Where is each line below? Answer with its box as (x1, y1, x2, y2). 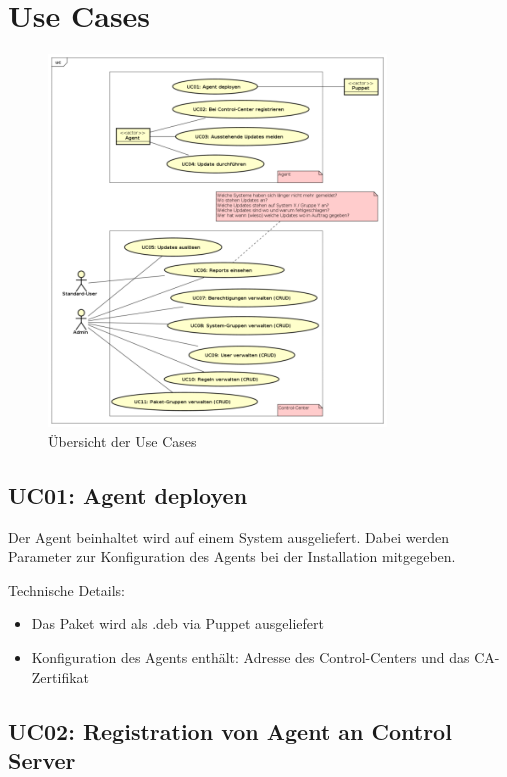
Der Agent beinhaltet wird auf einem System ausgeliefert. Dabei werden (8, 526, 449, 547)
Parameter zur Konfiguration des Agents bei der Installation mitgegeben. (8, 546, 456, 567)
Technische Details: (8, 579, 125, 600)
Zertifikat (31, 666, 90, 687)
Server (8, 744, 76, 775)
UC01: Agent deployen (8, 479, 248, 510)
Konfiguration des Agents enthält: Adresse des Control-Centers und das (31, 646, 470, 667)
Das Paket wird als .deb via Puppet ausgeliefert (31, 613, 324, 634)
